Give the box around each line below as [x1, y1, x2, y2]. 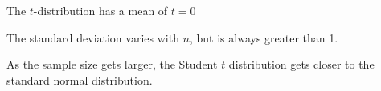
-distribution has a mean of [33, 2, 168, 18]
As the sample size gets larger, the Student [6, 56, 218, 73]
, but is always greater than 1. [189, 29, 338, 45]
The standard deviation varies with [6, 29, 179, 45]
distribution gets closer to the [228, 56, 375, 73]
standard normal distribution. [6, 71, 153, 88]
